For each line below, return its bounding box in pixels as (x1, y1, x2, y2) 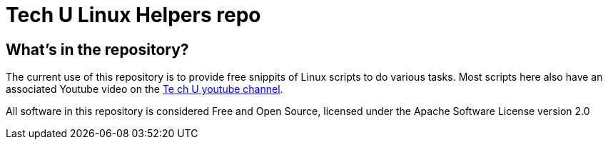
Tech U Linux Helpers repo (6, 3, 261, 27)
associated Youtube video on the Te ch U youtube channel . (6, 83, 283, 96)
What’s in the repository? (6, 40, 189, 59)
